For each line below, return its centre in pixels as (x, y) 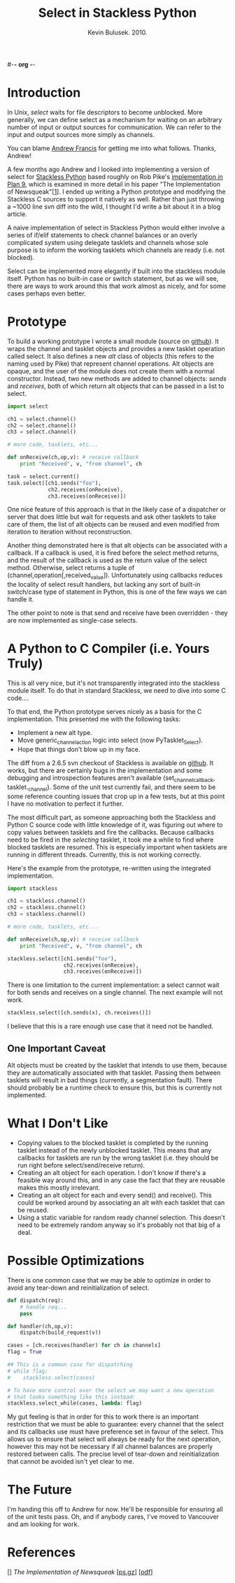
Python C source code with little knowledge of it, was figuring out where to (115, 824)
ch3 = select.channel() (42, 432)
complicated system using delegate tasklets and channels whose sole (108, 242)
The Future (40, 1490)
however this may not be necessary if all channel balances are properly (110, 1447)
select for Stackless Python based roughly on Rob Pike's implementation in (115, 176)
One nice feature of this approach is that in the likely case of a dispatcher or (117, 510)
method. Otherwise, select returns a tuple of (71, 568)
